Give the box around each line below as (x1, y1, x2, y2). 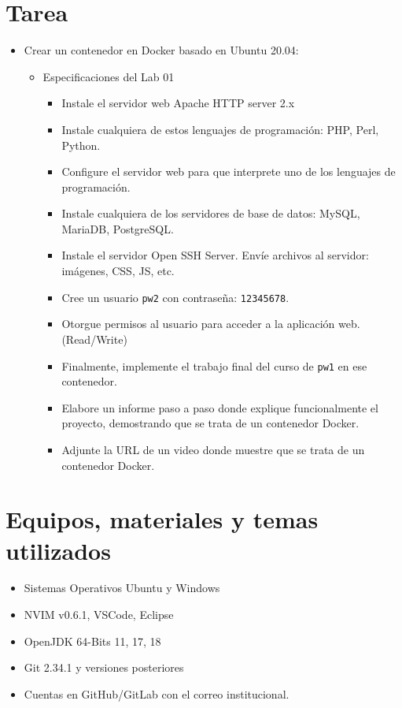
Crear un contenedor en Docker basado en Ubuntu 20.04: (24, 42, 299, 58)
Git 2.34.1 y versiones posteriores (24, 659, 184, 676)
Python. (61, 136, 101, 153)
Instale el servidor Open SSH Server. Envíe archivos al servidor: (61, 247, 369, 263)
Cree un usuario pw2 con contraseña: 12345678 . (61, 289, 290, 305)
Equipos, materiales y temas (6, 503, 319, 535)
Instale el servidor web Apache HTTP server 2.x (61, 95, 295, 111)
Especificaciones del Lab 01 (42, 68, 175, 84)
